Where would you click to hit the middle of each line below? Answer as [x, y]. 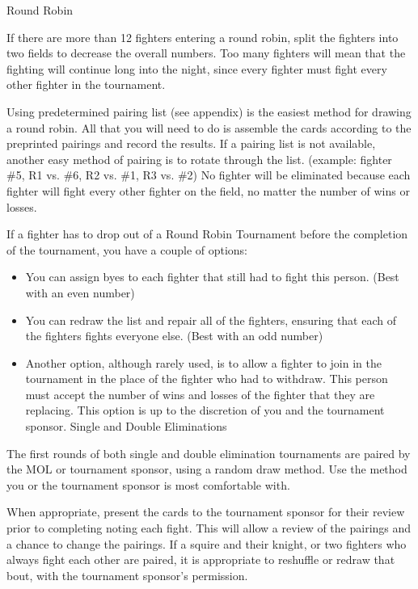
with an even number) [80, 292]
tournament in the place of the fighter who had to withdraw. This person [207, 379]
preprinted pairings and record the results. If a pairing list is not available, [191, 143]
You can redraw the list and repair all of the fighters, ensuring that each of [211, 320]
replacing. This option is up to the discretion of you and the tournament [205, 410]
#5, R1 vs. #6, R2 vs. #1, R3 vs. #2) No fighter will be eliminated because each [209, 175]
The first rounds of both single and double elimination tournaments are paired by [209, 453]
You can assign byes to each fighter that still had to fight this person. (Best [212, 277]
